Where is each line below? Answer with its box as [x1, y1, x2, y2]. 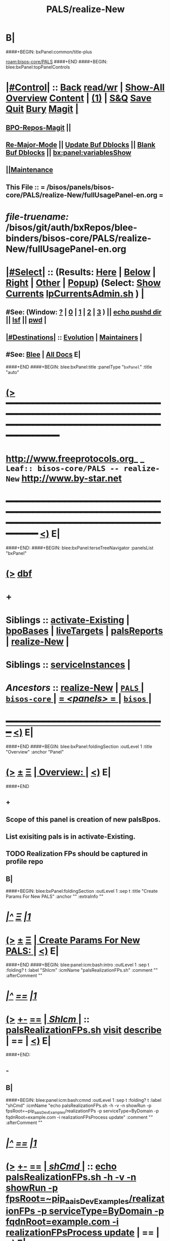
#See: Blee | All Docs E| [6, 350, 81, 359]
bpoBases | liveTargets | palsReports [6, 625, 163, 636]
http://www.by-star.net [21, 473, 122, 484]
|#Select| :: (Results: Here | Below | [6, 267, 156, 278]
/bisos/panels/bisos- [46, 183, 114, 191]
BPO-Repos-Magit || [6, 123, 71, 132]
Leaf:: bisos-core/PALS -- [6, 464, 119, 474]
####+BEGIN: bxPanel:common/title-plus [6, 49, 93, 55]
